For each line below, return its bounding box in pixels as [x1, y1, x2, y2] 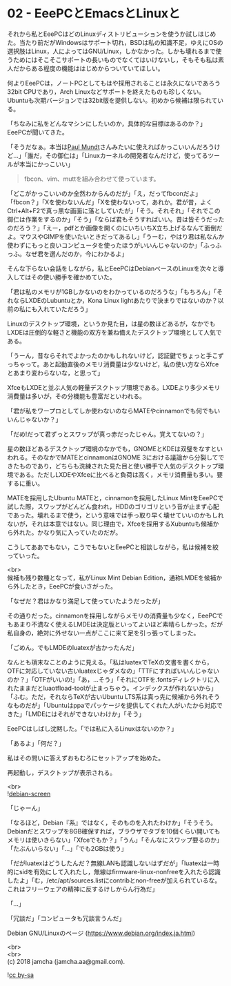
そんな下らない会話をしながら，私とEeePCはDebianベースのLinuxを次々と [7, 264, 219, 273]
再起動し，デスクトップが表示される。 [7, 768, 116, 776]
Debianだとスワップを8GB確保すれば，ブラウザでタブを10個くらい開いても [7, 827, 221, 835]
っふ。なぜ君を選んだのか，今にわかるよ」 [7, 249, 128, 258]
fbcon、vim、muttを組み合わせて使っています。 [23, 175, 160, 183]
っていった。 [7, 551, 43, 560]
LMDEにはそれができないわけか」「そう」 [28, 709, 145, 718]
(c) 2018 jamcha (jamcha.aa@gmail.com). [7, 957, 125, 965]
